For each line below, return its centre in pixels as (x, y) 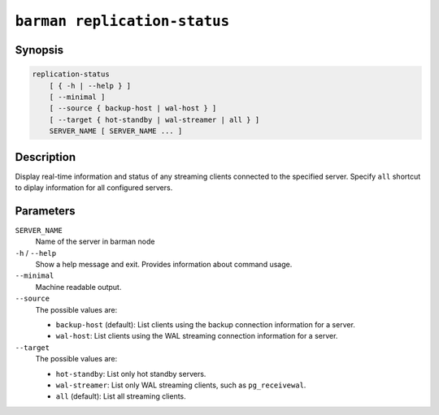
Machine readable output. (78, 287)
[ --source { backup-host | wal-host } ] (133, 108)
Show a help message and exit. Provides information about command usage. (164, 265)
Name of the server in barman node (95, 242)
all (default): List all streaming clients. (121, 396)
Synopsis (39, 50)
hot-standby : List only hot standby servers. (131, 374)
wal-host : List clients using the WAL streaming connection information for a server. (197, 336)
